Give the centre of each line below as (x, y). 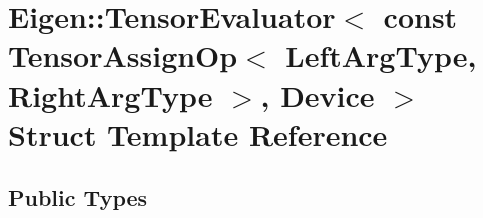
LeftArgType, (381, 55)
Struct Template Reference (198, 133)
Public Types (78, 197)
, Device (317, 94)
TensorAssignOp (123, 55)
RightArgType (110, 94)
